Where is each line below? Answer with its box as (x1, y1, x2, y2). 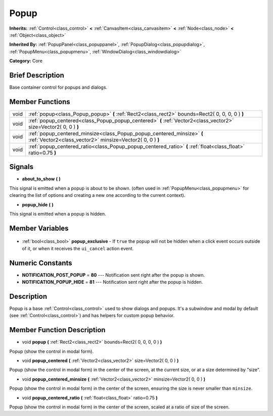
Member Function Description (9, 326, 106, 334)
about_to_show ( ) (22, 176, 61, 182)
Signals (9, 163, 34, 171)
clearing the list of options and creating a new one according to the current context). (9, 192, 186, 198)
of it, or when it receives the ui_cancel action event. (22, 245, 134, 251)
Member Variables (9, 224, 69, 232)
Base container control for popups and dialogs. (9, 84, 108, 90)
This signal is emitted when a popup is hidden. (9, 211, 106, 217)
